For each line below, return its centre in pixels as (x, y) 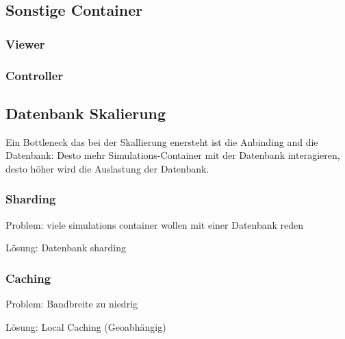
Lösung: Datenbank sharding (66, 248)
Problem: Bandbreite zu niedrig (72, 304)
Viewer (25, 43)
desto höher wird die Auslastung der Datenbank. (107, 168)
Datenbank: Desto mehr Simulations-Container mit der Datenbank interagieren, (173, 155)
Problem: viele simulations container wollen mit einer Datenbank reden (155, 224)
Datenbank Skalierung (86, 113)
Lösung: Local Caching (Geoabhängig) (86, 326)
